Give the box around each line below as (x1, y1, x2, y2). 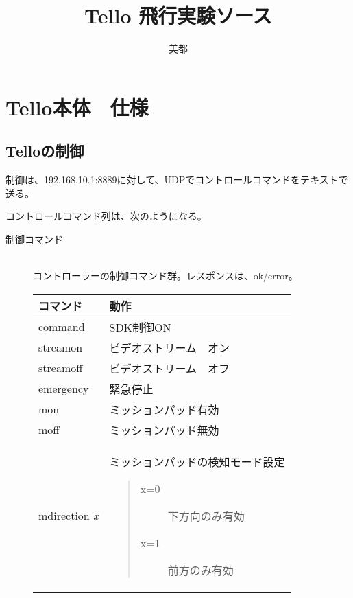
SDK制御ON (109, 319, 171, 335)
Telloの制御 (5, 140, 84, 161)
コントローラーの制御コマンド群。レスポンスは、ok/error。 (33, 268, 298, 283)
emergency (38, 380, 89, 397)
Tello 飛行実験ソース (84, 1, 272, 30)
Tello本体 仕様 (5, 93, 149, 121)
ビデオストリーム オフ (109, 360, 230, 376)
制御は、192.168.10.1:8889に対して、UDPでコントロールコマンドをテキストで (5, 172, 348, 187)
